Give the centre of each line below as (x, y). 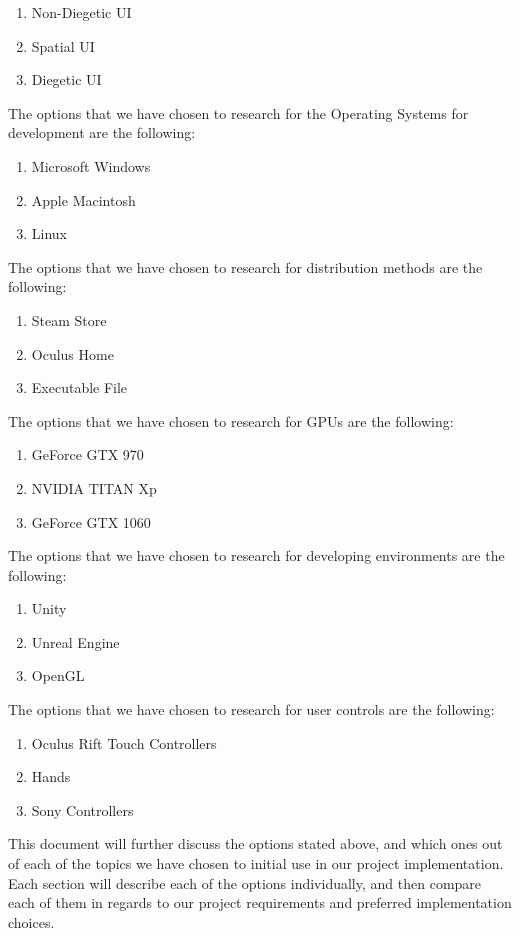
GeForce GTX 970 (87, 454)
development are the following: (102, 132)
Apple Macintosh (83, 199)
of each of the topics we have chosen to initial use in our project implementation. (256, 863)
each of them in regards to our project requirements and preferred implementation (260, 902)
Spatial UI (63, 45)
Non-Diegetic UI (81, 12)
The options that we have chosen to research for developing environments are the (256, 555)
